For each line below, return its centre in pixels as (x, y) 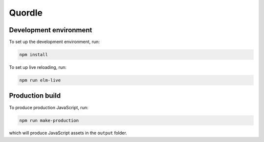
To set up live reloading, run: (38, 67)
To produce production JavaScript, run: (49, 107)
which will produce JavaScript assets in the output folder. (68, 133)
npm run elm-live (40, 80)
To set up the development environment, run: (55, 42)
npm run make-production (49, 120)
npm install (34, 55)
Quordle (26, 13)
